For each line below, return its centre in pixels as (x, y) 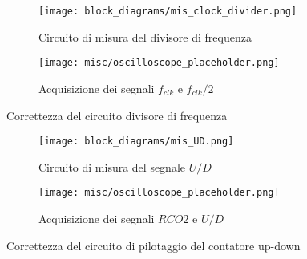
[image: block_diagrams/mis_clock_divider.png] (168, 11)
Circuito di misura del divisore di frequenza (145, 36)
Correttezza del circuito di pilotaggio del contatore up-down (153, 245)
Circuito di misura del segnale (112, 166)
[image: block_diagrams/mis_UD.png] (136, 142)
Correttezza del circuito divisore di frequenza (117, 115)
